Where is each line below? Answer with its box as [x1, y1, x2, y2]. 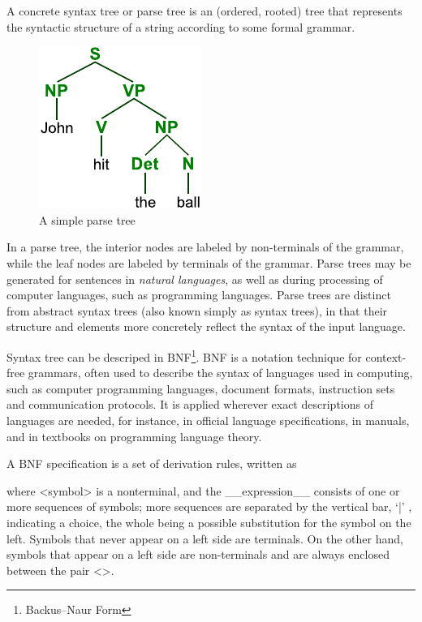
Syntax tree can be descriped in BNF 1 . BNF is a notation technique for [6, 345, 362, 365]
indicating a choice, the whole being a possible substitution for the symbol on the [6, 513, 411, 530]
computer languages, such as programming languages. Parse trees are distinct [6, 286, 391, 303]
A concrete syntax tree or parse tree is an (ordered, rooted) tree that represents [6, 2, 403, 19]
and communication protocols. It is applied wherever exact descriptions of [6, 396, 373, 413]
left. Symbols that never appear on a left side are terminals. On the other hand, [6, 530, 403, 547]
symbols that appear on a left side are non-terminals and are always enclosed [6, 546, 390, 563]
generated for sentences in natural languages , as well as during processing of [6, 270, 383, 287]
